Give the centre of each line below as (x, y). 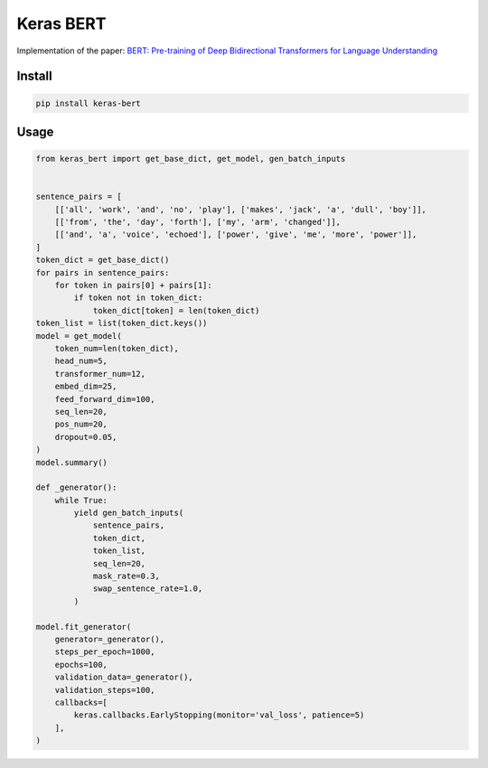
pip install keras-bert (89, 103)
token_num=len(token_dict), (117, 348)
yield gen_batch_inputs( (129, 513)
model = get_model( (79, 336)
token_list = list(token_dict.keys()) (122, 323)
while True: (81, 500)
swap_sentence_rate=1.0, (148, 589)
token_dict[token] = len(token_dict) (176, 310)
